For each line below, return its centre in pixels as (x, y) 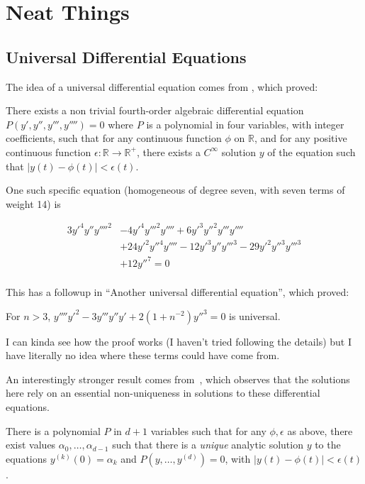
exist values (31, 445)
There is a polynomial (53, 430)
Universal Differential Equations (126, 56)
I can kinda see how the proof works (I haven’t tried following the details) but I (179, 341)
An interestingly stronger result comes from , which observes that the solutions (178, 379)
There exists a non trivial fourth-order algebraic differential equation (155, 110)
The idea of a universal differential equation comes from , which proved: (162, 86)
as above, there (320, 430)
